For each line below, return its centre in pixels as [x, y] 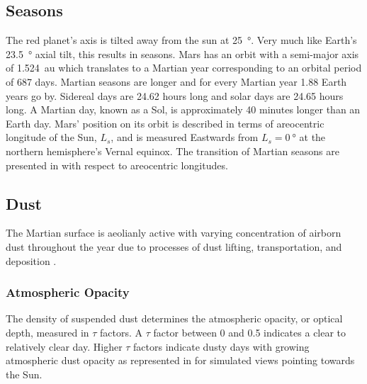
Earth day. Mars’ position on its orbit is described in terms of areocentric [165, 123]
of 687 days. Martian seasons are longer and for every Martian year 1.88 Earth [176, 81]
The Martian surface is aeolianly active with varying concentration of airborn [174, 233]
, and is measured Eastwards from [185, 137]
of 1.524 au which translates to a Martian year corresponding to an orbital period [184, 68]
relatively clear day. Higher [64, 346]
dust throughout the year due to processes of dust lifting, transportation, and [174, 246]
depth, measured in [47, 332]
